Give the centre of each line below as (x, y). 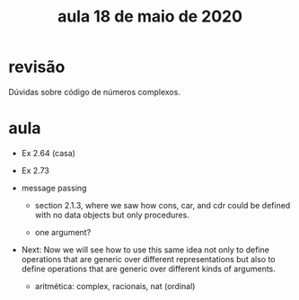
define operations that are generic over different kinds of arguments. (148, 269)
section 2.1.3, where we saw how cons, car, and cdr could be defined (163, 205)
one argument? (63, 232)
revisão (37, 67)
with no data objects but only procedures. (112, 215)
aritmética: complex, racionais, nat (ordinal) (115, 286)
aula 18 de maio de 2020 (150, 17)
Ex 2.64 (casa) (48, 153)
